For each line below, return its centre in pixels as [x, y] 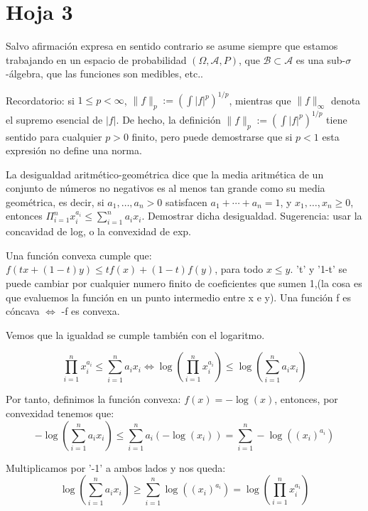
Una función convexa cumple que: [79, 255]
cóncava [23, 311]
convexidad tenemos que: [60, 413]
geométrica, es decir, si [55, 201]
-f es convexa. [91, 311]
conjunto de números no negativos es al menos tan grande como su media [166, 188]
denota [346, 100]
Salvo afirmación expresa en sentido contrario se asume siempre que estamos [172, 46]
